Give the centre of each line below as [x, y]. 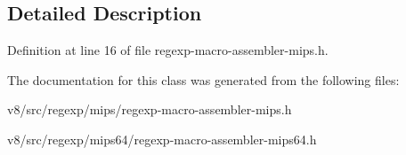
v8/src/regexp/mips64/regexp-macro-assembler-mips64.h [162, 139]
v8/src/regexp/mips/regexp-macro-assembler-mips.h [150, 109]
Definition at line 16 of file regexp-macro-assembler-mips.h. [168, 50]
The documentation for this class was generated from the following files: [203, 79]
